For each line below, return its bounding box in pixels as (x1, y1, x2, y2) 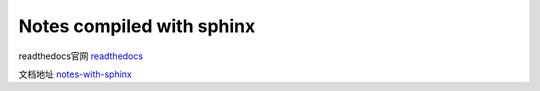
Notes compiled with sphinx (18, 15, 256, 37)
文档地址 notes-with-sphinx (18, 68, 132, 80)
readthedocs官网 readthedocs (18, 50, 144, 62)
